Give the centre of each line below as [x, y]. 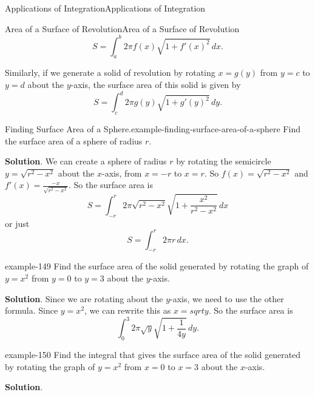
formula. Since [32, 310]
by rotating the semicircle [224, 161]
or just [17, 223]
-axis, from [122, 173]
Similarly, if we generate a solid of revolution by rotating [110, 73]
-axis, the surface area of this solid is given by [156, 85]
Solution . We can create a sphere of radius [86, 161]
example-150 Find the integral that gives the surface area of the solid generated [153, 355]
